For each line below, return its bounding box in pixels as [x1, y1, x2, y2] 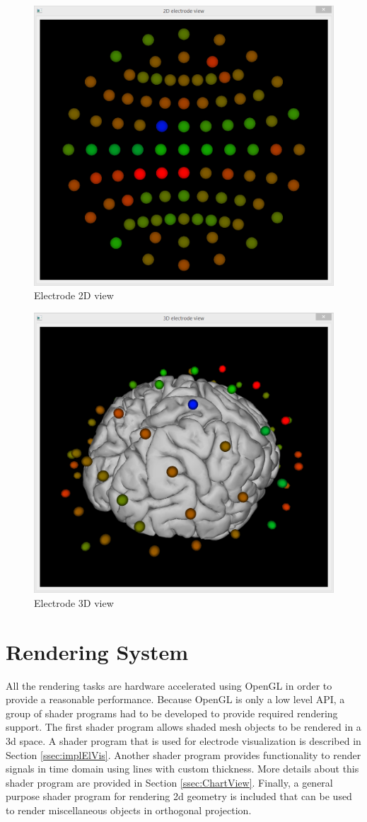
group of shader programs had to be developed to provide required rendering [6, 705, 338, 720]
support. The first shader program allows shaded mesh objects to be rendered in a [6, 719, 361, 734]
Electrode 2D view [34, 288, 114, 303]
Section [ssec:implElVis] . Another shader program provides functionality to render [6, 747, 361, 762]
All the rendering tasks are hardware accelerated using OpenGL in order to [6, 678, 332, 693]
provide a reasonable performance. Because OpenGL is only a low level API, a [6, 692, 345, 707]
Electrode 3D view [34, 595, 114, 610]
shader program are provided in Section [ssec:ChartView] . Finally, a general [6, 775, 333, 789]
